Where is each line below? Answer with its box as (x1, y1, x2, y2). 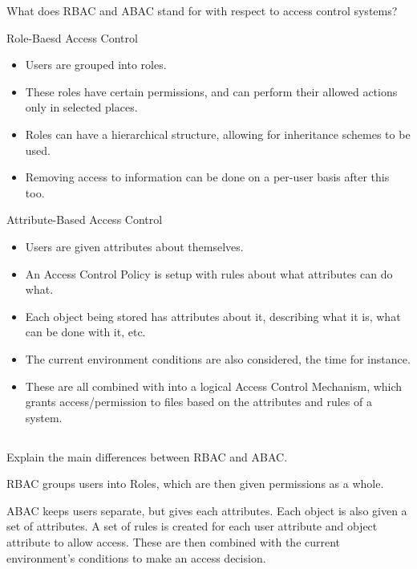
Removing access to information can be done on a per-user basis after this (25, 169, 390, 185)
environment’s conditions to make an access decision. (6, 549, 266, 566)
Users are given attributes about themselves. (25, 238, 244, 254)
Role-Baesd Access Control (6, 29, 138, 46)
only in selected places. (25, 99, 138, 116)
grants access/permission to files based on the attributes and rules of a (25, 393, 372, 410)
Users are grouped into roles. (25, 56, 167, 73)
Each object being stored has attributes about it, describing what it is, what (25, 307, 401, 324)
